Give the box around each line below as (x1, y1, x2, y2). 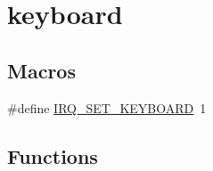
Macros (7, 56, 76, 84)
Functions (7, 142, 98, 169)
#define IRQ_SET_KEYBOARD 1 (7, 98, 207, 117)
